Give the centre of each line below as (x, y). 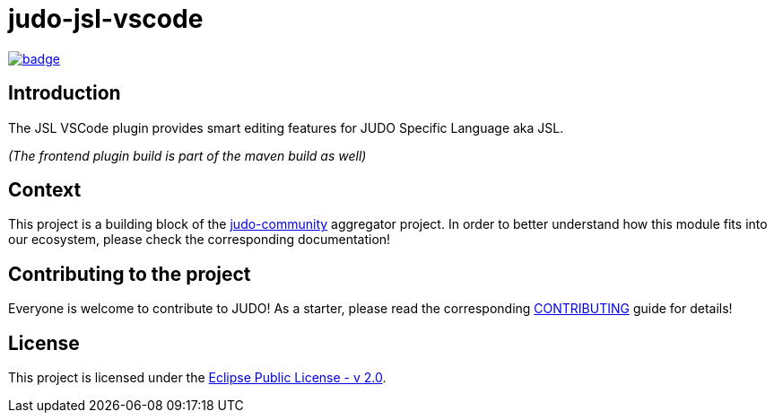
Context (45, 190)
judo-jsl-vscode (106, 19)
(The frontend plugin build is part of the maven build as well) (187, 155)
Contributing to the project (130, 274)
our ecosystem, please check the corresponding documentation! (200, 240)
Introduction (65, 93)
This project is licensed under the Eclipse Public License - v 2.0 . (197, 378)
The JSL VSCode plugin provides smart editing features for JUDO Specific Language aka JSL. (286, 127)
